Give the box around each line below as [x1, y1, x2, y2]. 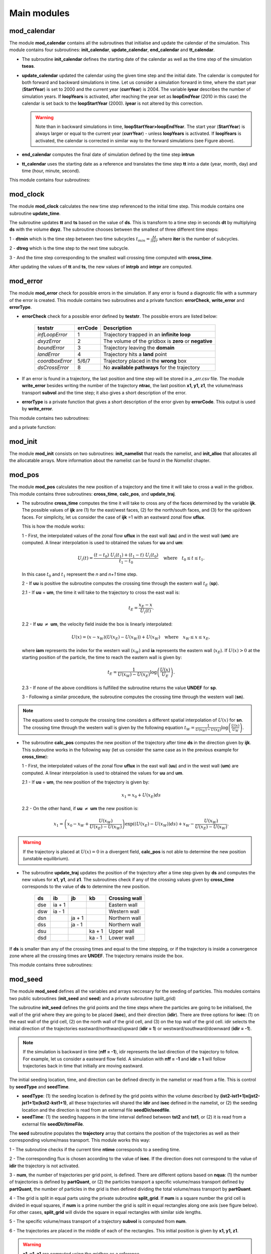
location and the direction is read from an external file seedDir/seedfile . [22, 1107, 171, 1113]
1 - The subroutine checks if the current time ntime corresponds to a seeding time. [9, 1146, 181, 1152]
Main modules [9, 8, 70, 19]
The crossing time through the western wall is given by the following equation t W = [23, 725, 195, 732]
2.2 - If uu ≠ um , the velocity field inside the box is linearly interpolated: [22, 621, 173, 627]
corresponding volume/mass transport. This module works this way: [9, 1137, 151, 1143]
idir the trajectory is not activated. [9, 1163, 80, 1169]
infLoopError [37, 331, 68, 338]
